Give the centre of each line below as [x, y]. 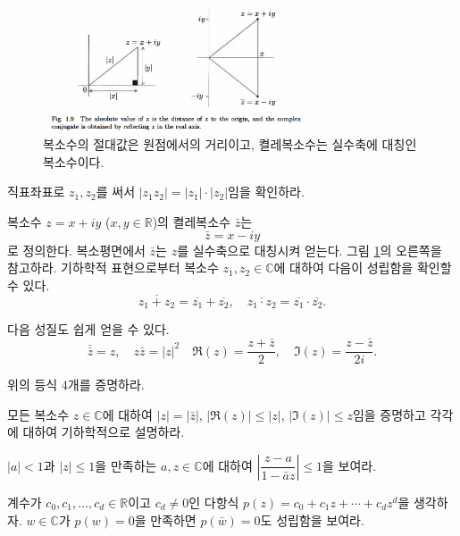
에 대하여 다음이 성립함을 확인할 [363, 268]
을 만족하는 [126, 465]
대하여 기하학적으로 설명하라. [104, 432]
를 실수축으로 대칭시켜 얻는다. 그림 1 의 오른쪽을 [309, 250]
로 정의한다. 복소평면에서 [76, 250]
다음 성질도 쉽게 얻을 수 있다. [88, 329]
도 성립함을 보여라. [312, 519]
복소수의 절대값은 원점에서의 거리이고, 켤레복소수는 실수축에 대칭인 [230, 144]
